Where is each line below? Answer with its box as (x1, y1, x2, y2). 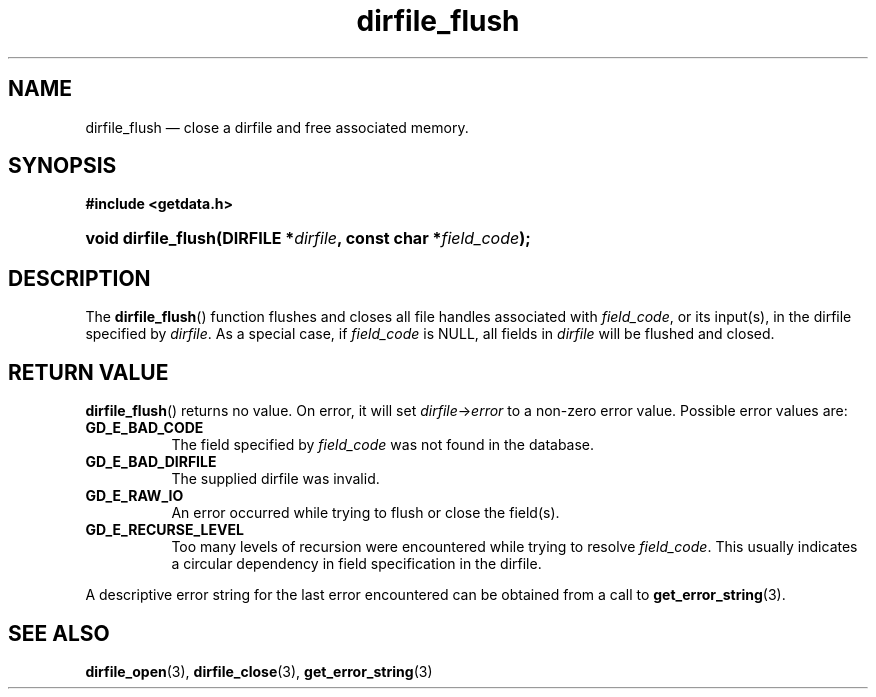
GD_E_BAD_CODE (85, 419, 204, 437)
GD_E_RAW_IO (85, 487, 184, 505)
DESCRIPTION (8, 265, 151, 291)
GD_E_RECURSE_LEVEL (85, 521, 244, 539)
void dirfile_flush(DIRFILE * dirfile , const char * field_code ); (85, 228, 531, 249)
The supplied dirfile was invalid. (171, 470, 380, 488)
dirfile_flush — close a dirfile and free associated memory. (85, 118, 469, 136)
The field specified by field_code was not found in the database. (171, 436, 595, 454)
